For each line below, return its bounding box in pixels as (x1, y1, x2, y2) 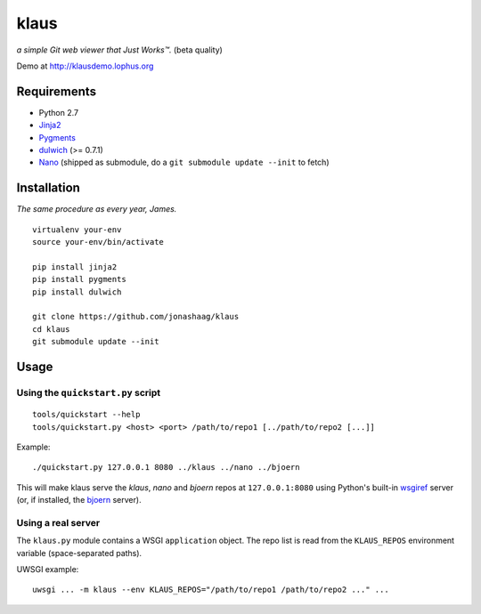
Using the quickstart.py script (16, 387, 160, 399)
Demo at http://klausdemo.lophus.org (16, 61, 154, 71)
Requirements (16, 84, 97, 99)
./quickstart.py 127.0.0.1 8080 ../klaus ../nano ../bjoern (32, 463, 300, 473)
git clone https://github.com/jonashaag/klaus (32, 311, 240, 322)
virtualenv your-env (32, 224, 122, 235)
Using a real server (16, 516, 101, 529)
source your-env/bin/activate (32, 237, 165, 247)
